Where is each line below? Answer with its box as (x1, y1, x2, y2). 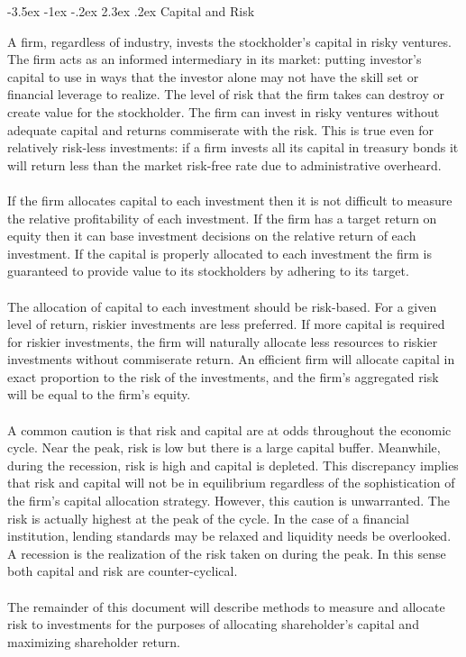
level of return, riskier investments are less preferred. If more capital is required (7, 315, 445, 333)
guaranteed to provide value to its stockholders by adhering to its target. (7, 261, 409, 280)
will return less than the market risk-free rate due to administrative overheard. (7, 155, 442, 174)
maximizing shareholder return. (7, 632, 180, 651)
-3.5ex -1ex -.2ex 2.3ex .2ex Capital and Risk (7, 2, 255, 20)
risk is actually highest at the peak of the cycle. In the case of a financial (7, 508, 409, 527)
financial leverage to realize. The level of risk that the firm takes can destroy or (7, 85, 444, 104)
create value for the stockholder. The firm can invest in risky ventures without (7, 102, 440, 121)
